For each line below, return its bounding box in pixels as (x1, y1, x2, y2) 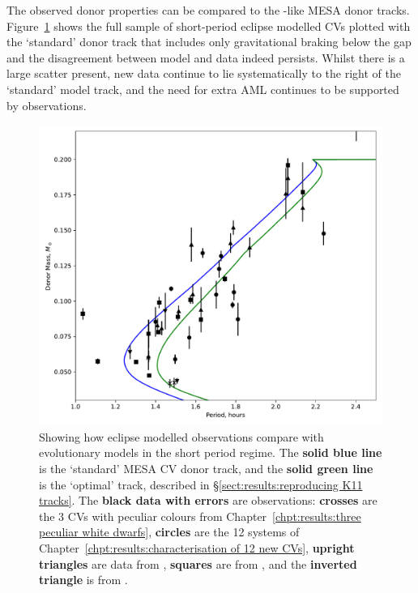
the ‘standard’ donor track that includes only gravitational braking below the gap (6, 33, 412, 50)
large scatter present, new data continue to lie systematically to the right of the (6, 65, 401, 82)
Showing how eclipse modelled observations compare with (39, 428, 324, 445)
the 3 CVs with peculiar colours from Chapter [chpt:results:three (39, 507, 361, 524)
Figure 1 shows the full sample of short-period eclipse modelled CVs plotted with (6, 17, 411, 34)
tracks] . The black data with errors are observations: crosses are (39, 492, 377, 509)
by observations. (6, 96, 87, 113)
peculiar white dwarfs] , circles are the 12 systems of (39, 523, 300, 540)
